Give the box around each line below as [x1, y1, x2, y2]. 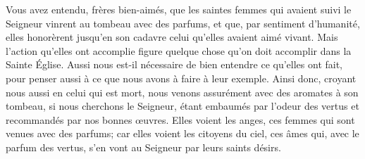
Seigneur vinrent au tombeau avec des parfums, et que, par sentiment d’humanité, [6, 15, 360, 30]
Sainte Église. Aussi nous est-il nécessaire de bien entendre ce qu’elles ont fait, [6, 57, 343, 72]
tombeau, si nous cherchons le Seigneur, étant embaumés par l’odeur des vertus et [6, 98, 359, 113]
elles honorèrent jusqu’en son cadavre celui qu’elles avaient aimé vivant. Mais [6, 30, 338, 44]
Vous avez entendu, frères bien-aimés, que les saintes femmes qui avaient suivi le [6, 2, 352, 16]
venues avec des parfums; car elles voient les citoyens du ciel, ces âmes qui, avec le [6, 126, 359, 141]
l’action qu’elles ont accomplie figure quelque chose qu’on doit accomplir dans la [6, 43, 352, 58]
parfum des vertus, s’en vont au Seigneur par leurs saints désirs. [6, 139, 281, 154]
